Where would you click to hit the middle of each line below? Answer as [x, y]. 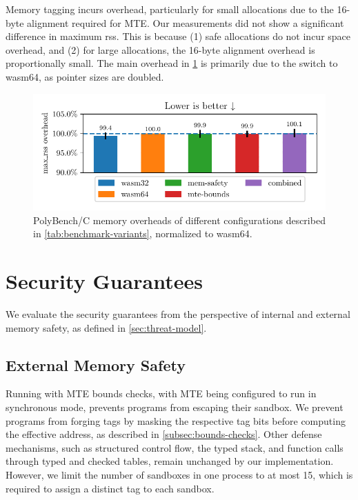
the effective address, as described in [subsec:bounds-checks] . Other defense [164, 434]
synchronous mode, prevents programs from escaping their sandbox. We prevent [175, 407]
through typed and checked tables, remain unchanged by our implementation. [170, 461]
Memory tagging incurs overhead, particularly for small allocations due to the [170, 9]
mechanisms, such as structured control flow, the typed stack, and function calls [175, 447]
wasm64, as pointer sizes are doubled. [85, 76]
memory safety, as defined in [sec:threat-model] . [106, 327]
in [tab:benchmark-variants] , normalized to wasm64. [143, 233]
